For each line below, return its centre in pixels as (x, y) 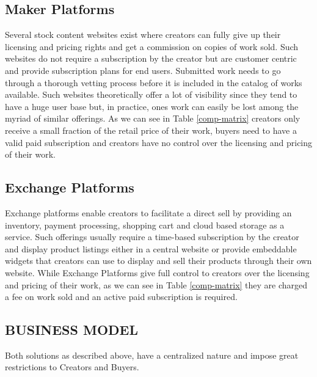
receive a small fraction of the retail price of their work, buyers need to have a (151, 130)
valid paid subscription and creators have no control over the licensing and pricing (159, 142)
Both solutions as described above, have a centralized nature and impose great (152, 355)
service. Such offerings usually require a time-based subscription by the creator (152, 237)
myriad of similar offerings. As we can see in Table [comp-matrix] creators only (153, 118)
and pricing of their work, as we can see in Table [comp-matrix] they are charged (156, 284)
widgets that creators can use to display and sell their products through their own (158, 261)
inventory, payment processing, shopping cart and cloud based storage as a (145, 225)
